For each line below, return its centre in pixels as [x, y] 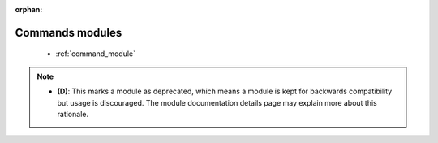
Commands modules [69, 32]
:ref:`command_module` [96, 54]
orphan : [29, 9]
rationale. [73, 114]
